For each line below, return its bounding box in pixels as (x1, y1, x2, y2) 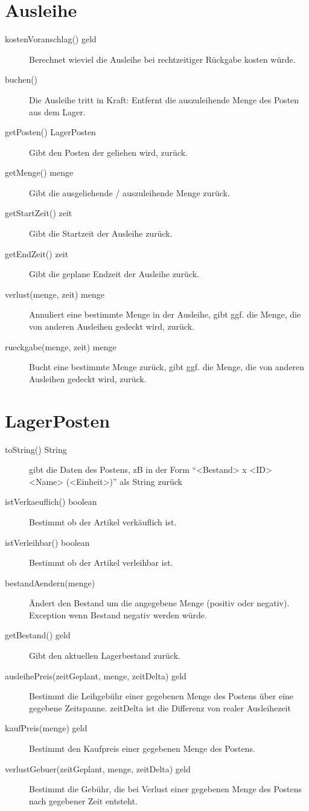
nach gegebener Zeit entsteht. (29, 794, 138, 807)
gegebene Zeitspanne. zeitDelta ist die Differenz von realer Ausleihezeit (29, 701, 291, 714)
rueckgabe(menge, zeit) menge (5, 340, 116, 353)
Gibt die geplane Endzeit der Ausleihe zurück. (29, 268, 200, 280)
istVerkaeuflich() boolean (5, 495, 97, 508)
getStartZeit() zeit (5, 207, 72, 219)
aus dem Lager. (29, 105, 86, 118)
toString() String (5, 443, 67, 455)
